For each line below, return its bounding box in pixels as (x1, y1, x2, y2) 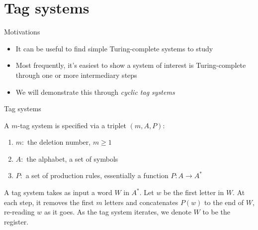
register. (4, 216, 29, 227)
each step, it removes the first (4, 197, 94, 207)
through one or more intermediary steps (15, 69, 137, 80)
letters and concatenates (104, 197, 178, 207)
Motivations (4, 26, 40, 37)
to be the (202, 207, 231, 217)
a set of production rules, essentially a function (25, 170, 169, 181)
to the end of (204, 197, 244, 207)
